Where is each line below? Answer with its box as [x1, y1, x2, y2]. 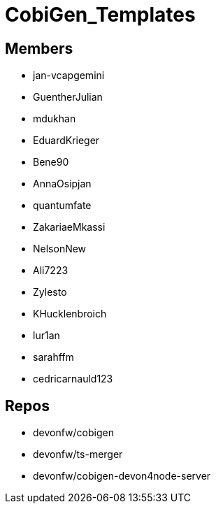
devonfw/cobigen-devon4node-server [33, 470, 211, 482]
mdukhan [33, 113, 76, 125]
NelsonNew [33, 243, 87, 255]
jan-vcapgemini [33, 69, 105, 82]
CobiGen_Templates [5, 3, 196, 27]
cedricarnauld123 [33, 373, 113, 385]
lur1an [33, 329, 60, 342]
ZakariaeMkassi [33, 221, 106, 234]
